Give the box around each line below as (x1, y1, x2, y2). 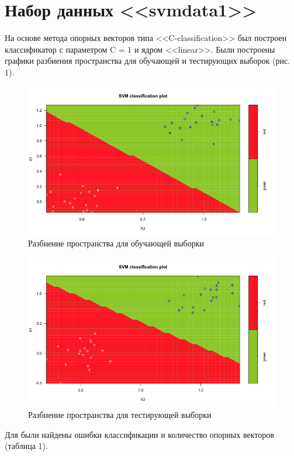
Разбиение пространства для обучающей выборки (28, 237, 204, 249)
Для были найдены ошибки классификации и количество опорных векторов (5, 428, 274, 440)
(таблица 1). (5, 440, 48, 452)
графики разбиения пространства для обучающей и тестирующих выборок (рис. (5, 54, 290, 67)
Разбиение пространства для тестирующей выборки (28, 409, 212, 421)
